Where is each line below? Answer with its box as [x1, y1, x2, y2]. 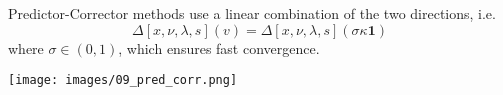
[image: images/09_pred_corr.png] [8, 73, 238, 88]
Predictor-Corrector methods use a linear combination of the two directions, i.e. [8, 3, 496, 23]
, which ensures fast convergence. [118, 37, 320, 58]
